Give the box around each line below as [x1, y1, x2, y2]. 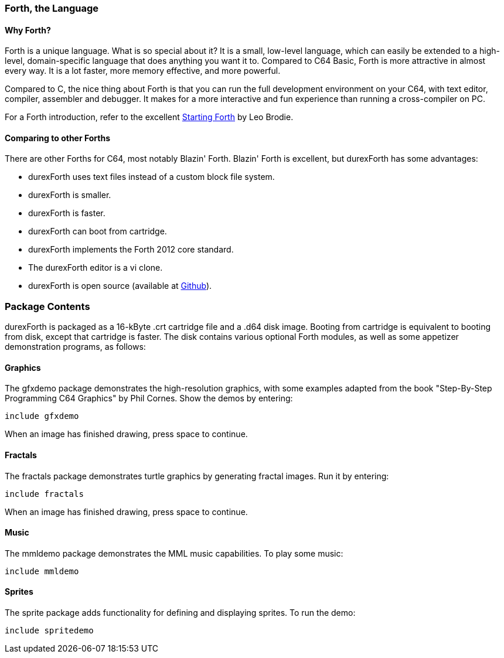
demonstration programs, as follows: [5, 342, 146, 352]
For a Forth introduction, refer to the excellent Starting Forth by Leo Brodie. [5, 112, 294, 122]
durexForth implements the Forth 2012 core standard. [28, 244, 234, 255]
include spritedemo [5, 626, 94, 636]
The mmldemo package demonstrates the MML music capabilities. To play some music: [5, 548, 343, 558]
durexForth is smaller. [28, 190, 111, 200]
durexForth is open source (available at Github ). [28, 281, 212, 291]
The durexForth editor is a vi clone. [28, 262, 163, 273]
